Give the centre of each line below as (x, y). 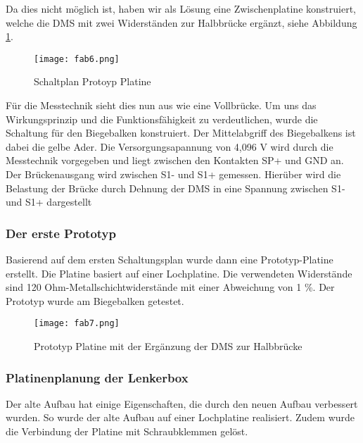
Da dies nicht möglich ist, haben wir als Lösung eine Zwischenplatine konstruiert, (181, 8)
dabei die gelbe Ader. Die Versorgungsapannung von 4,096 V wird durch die (170, 146)
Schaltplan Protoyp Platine (93, 81)
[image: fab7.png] (77, 324)
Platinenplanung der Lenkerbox (97, 377)
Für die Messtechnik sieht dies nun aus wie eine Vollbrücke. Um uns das (161, 105)
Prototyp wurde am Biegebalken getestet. (95, 300)
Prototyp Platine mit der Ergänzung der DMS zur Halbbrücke (168, 346)
